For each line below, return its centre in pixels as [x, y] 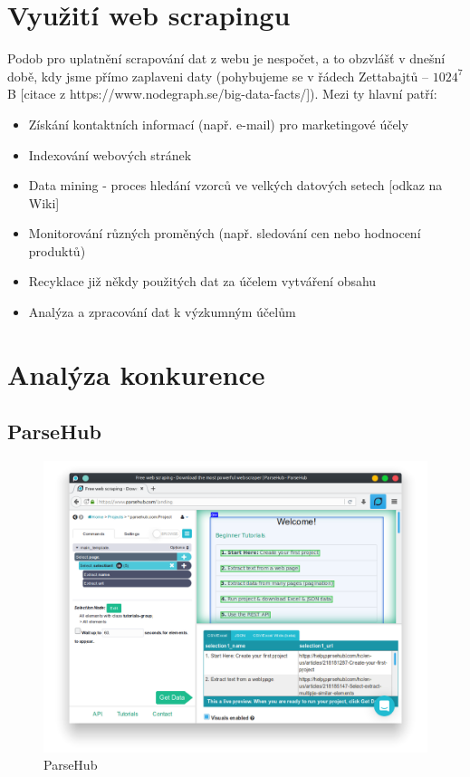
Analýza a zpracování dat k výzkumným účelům [162, 312]
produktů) [57, 250]
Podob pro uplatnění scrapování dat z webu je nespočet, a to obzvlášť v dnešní [226, 58]
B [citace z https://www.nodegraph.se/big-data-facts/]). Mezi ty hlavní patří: [222, 94]
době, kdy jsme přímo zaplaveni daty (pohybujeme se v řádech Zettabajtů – [218, 76]
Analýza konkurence [136, 374]
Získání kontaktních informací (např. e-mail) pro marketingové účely [218, 124]
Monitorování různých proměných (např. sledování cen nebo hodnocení [225, 233]
